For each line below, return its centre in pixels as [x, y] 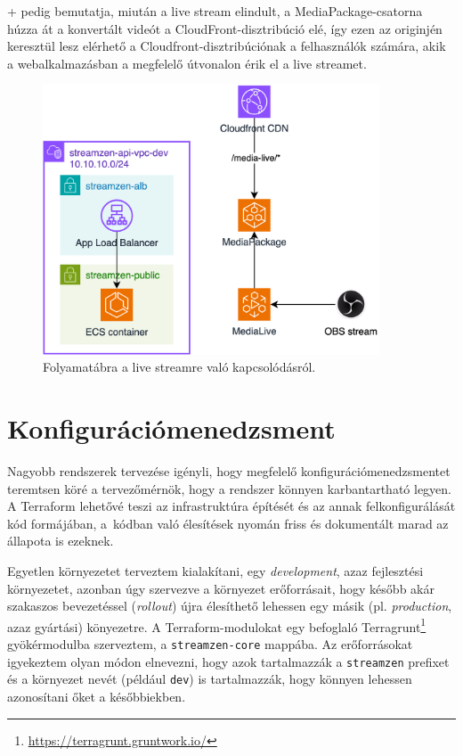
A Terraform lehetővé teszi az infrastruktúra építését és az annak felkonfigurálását [231, 506]
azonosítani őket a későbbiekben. [97, 697]
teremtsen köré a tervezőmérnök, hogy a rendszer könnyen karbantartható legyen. [229, 488]
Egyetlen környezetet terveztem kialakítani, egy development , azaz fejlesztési [215, 571]
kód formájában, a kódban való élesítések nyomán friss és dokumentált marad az [228, 523]
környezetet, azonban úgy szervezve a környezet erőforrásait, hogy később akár [221, 588]
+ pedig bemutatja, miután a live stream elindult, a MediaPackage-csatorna [215, 11]
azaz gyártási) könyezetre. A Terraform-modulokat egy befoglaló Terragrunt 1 [217, 625]
